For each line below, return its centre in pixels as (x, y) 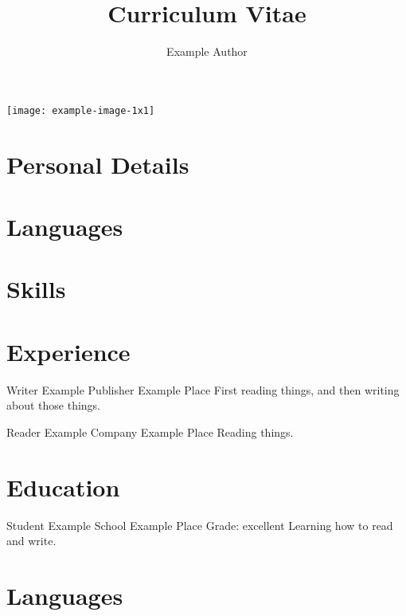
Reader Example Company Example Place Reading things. (150, 432)
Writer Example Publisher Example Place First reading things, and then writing (203, 389)
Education (63, 487)
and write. (31, 541)
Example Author (207, 51)
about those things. (54, 405)
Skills (36, 289)
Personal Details (98, 164)
